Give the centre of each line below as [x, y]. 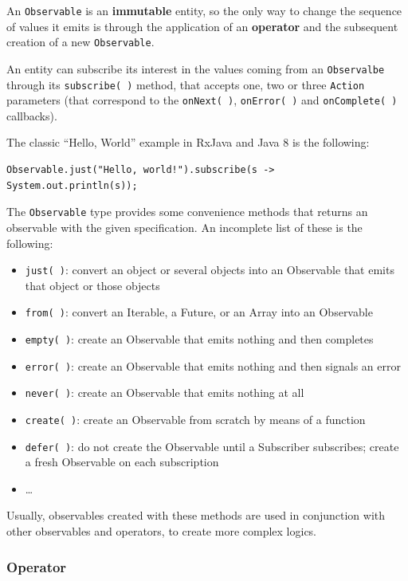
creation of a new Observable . [80, 42]
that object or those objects [92, 285]
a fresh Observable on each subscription [122, 462]
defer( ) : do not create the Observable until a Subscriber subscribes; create [212, 446]
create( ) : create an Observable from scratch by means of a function [195, 419]
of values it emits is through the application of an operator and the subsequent [202, 26]
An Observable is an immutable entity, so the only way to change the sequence [204, 10]
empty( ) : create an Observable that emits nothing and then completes [199, 339]
